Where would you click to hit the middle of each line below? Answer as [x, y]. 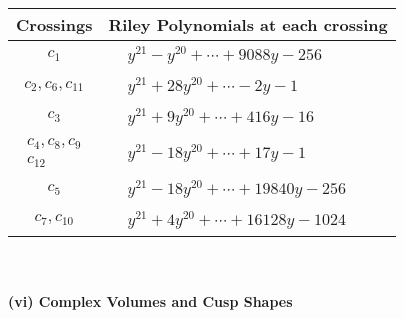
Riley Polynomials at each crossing [248, 24]
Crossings [54, 24]
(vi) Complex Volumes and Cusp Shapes [150, 301]
